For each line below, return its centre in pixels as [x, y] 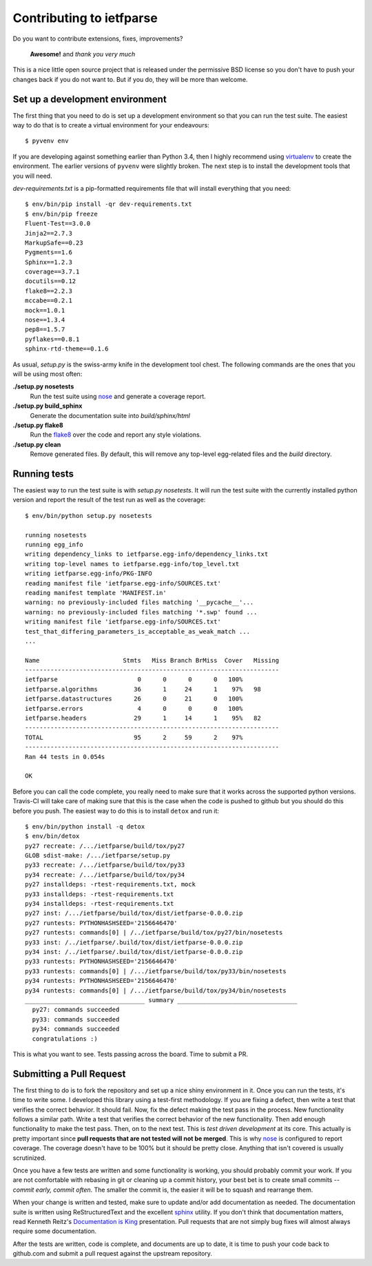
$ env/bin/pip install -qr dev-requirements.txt [108, 204]
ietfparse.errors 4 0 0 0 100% [134, 708]
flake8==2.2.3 [49, 291]
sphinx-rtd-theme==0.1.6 [67, 349]
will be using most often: [48, 374]
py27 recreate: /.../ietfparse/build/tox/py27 [105, 846]
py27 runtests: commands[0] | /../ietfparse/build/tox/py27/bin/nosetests [154, 933]
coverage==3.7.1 [52, 272]
